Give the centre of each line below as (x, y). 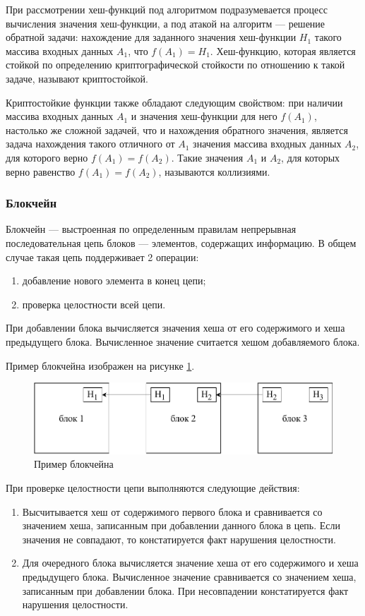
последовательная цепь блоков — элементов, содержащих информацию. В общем (181, 242)
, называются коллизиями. (214, 171)
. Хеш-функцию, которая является (283, 50)
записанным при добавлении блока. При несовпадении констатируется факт (185, 590)
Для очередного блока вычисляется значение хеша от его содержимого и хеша (190, 563)
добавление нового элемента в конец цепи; (114, 280)
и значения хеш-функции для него (204, 116)
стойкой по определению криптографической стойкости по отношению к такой (175, 65)
